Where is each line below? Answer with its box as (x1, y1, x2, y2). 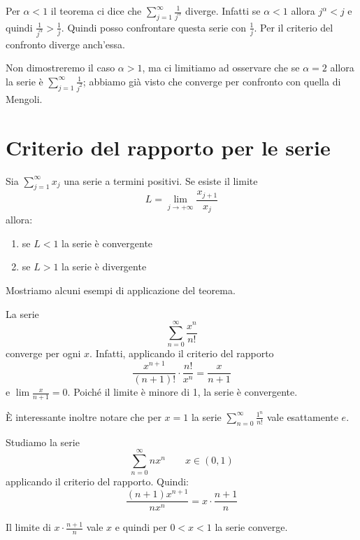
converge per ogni (6, 346, 81, 361)
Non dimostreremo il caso (6, 60, 115, 75)
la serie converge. (215, 520, 288, 534)
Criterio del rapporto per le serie (6, 132, 331, 161)
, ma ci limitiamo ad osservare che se (142, 60, 300, 75)
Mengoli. (6, 91, 43, 106)
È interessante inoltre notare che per (6, 409, 161, 424)
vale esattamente (267, 409, 338, 424)
